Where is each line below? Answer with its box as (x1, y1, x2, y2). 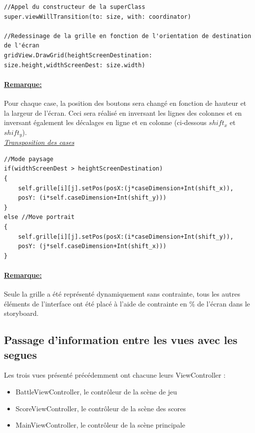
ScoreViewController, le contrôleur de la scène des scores (15, 403, 186, 413)
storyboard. (4, 308, 39, 318)
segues (4, 346, 37, 362)
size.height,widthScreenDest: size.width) (4, 61, 146, 69)
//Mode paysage (4, 155, 54, 163)
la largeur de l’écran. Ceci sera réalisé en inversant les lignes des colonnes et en (4, 107, 242, 118)
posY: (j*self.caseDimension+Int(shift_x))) (18, 243, 167, 250)
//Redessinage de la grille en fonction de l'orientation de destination (4, 32, 252, 40)
